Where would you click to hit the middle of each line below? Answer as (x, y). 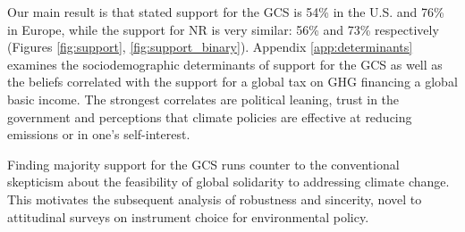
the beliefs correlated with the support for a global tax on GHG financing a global (232, 82)
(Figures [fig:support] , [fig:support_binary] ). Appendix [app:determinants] (210, 47)
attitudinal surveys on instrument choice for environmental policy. (188, 216)
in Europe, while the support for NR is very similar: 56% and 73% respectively (223, 29)
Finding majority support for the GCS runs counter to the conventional (203, 164)
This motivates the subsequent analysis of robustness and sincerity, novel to (215, 199)
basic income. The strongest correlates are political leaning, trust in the (203, 99)
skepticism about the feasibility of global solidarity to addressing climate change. (228, 182)
